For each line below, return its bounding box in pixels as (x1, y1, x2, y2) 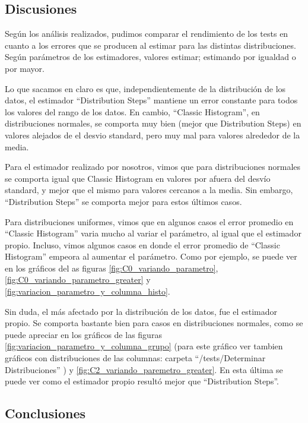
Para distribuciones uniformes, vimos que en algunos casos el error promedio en (5, 215, 294, 228)
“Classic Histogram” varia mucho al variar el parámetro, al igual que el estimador (5, 227, 301, 239)
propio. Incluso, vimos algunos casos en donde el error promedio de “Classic (5, 238, 280, 251)
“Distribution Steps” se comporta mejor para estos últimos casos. (5, 195, 242, 207)
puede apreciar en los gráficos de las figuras (5, 328, 162, 340)
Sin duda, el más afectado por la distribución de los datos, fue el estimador (5, 305, 278, 317)
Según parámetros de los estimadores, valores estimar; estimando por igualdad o (5, 50, 296, 63)
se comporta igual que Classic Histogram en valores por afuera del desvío (5, 172, 271, 184)
